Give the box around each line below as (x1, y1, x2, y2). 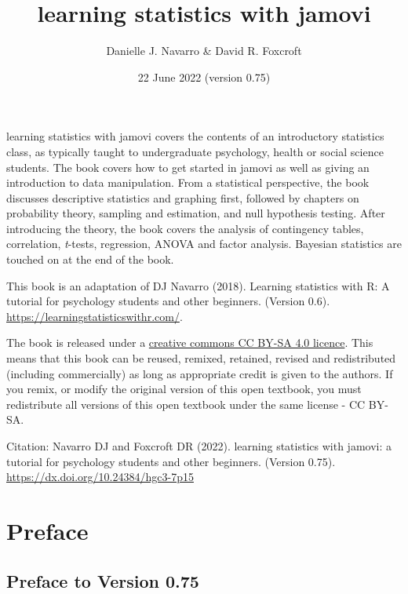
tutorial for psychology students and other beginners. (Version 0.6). (6, 293, 330, 309)
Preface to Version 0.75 (6, 568, 199, 592)
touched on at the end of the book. (6, 251, 174, 268)
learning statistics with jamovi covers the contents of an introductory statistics (6, 128, 384, 144)
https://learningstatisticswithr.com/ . (6, 308, 183, 324)
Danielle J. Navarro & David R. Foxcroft (106, 42, 302, 59)
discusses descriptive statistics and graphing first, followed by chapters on (6, 189, 359, 206)
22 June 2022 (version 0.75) (137, 68, 271, 85)
